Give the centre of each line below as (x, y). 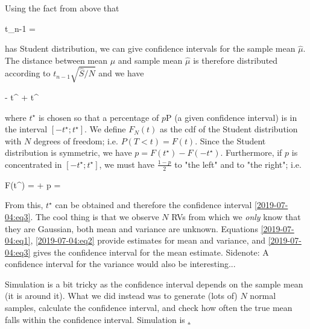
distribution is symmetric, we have (68, 152)
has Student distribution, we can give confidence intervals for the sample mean (150, 48)
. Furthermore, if (251, 152)
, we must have (127, 164)
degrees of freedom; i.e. (76, 140)
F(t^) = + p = (33, 184)
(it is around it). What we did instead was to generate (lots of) (121, 296)
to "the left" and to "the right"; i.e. (238, 164)
